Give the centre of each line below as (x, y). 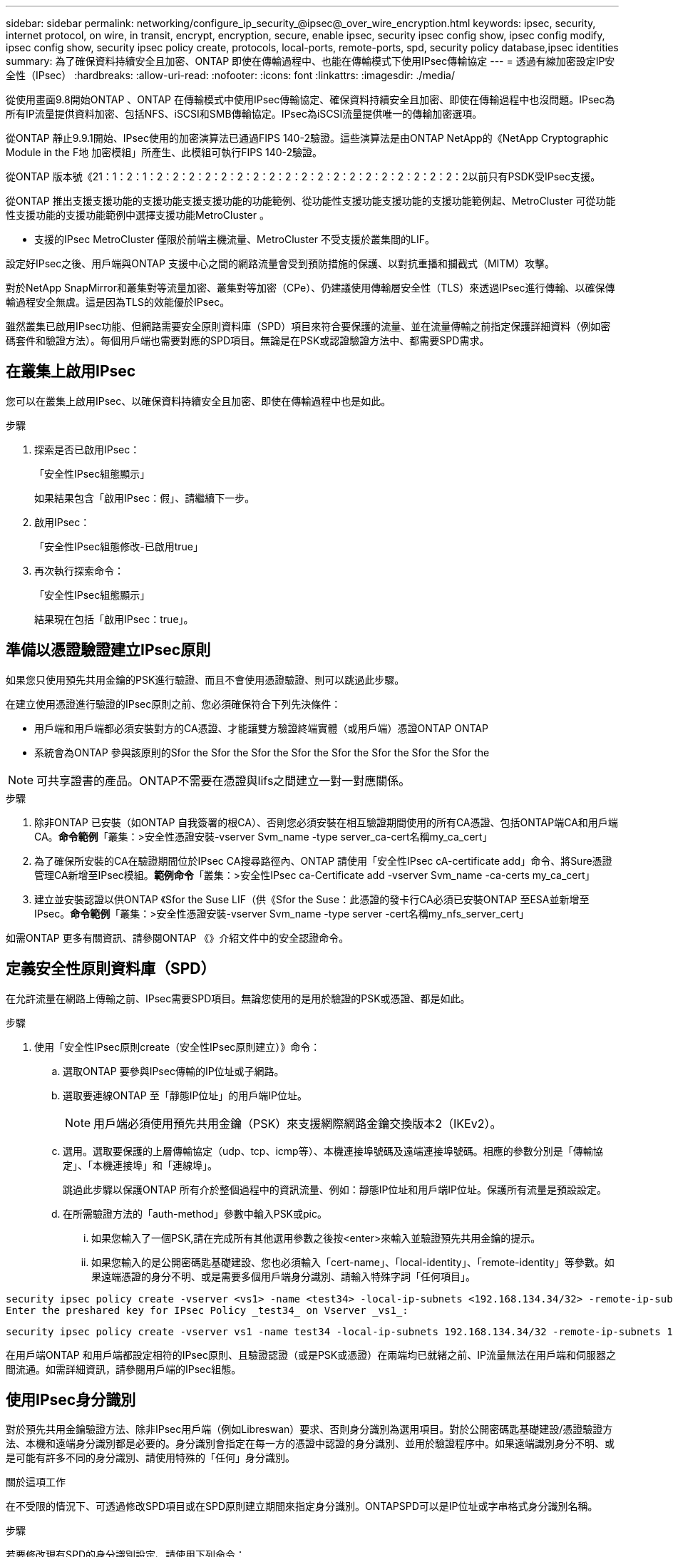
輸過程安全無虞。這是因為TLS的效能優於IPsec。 (118, 302)
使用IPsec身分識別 (71, 1399)
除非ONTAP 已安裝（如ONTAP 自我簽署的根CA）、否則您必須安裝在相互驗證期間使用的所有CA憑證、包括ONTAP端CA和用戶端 (326, 822)
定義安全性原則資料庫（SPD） (111, 969)
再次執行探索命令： (79, 570)
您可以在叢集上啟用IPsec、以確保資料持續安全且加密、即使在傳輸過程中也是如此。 (199, 401)
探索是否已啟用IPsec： (87, 449)
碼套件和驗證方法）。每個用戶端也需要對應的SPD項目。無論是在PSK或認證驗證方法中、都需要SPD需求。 (248, 340)
